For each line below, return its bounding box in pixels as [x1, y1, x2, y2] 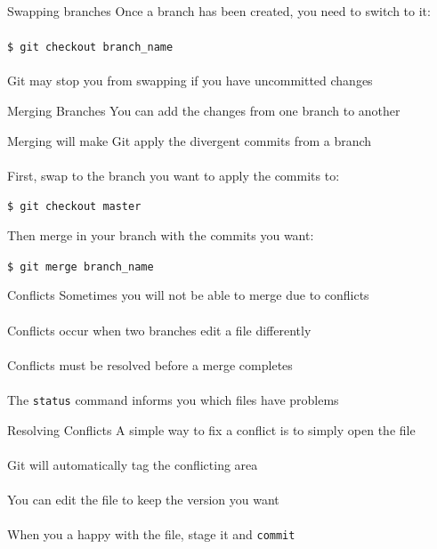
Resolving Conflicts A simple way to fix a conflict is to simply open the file [7, 420, 416, 439]
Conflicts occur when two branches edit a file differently [7, 320, 312, 339]
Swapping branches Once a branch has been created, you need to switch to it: [7, 2, 431, 20]
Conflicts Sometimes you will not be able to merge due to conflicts [7, 286, 369, 304]
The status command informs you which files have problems [7, 390, 339, 408]
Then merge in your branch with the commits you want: [7, 226, 314, 245]
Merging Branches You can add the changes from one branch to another [7, 101, 401, 120]
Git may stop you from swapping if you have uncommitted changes [7, 71, 373, 90]
